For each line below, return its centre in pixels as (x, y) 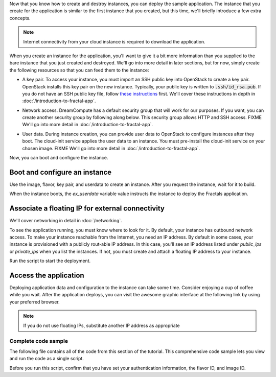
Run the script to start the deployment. (50, 261)
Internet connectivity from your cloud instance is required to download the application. (114, 41)
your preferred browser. (34, 302)
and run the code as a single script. (47, 359)
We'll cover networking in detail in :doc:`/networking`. (66, 221)
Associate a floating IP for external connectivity (87, 209)
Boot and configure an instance (61, 172)
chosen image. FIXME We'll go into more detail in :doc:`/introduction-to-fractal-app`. (111, 148)
